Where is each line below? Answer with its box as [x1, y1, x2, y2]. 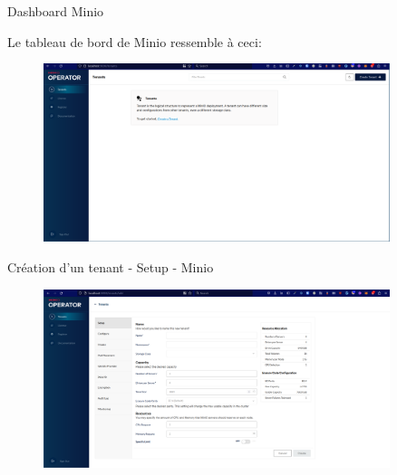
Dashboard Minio [7, 2, 104, 20]
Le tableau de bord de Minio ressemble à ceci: [7, 32, 262, 51]
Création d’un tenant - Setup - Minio [7, 257, 214, 276]
